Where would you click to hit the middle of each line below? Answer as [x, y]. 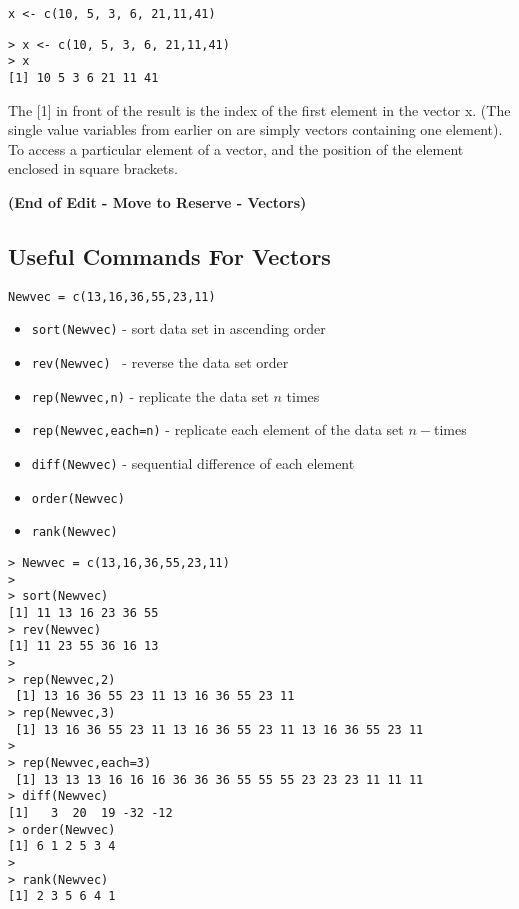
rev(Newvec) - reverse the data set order [160, 362]
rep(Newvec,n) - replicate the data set [150, 395]
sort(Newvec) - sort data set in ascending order [178, 328]
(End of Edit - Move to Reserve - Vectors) [157, 202]
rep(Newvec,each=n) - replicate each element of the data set [217, 429]
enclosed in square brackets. [93, 168]
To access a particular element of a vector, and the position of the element [236, 148]
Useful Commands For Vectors [169, 255]
